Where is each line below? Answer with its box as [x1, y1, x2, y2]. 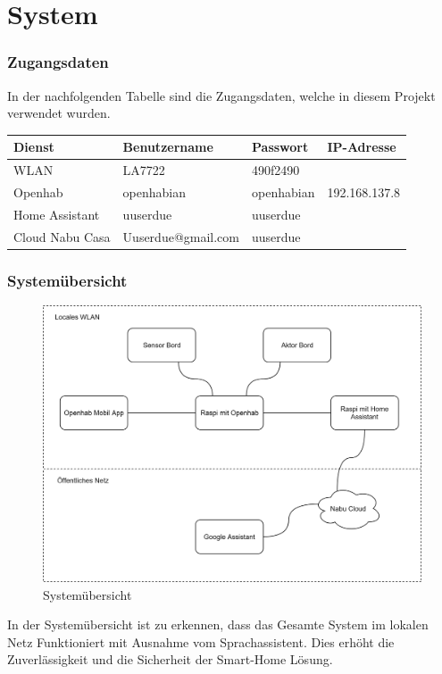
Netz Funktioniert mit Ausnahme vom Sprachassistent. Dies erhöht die [7, 632, 395, 651]
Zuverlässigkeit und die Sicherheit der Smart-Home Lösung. [7, 650, 333, 669]
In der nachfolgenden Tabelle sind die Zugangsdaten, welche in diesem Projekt [7, 86, 436, 104]
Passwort [252, 137, 309, 156]
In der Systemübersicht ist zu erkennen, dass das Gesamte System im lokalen [7, 615, 429, 634]
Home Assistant [13, 204, 100, 223]
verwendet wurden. [7, 104, 111, 122]
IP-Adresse [327, 137, 396, 156]
